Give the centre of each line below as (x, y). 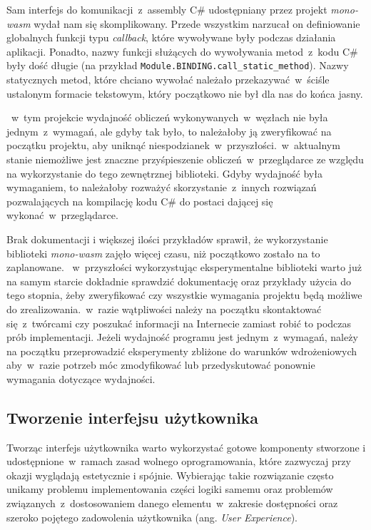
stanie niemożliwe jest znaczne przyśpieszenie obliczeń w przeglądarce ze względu (185, 159)
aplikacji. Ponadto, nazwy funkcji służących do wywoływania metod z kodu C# (182, 51)
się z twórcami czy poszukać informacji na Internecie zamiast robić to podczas (179, 323)
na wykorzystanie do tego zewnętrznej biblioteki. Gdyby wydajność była (164, 173)
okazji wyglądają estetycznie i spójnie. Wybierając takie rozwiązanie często (170, 475)
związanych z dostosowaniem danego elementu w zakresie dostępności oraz (172, 503)
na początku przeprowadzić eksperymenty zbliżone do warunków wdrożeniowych (182, 351)
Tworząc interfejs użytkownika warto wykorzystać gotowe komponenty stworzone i (186, 447)
